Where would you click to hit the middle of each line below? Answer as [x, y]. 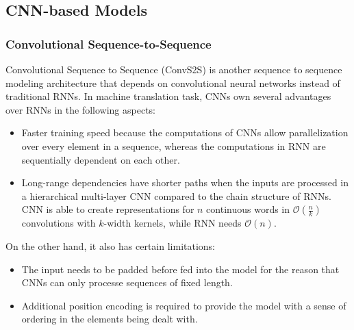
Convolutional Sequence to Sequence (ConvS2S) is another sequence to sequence [174, 69]
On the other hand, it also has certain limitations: [110, 245]
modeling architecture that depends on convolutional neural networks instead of [173, 82]
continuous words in [248, 209]
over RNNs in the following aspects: [81, 109]
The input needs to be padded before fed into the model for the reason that [180, 269]
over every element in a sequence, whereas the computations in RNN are [174, 145]
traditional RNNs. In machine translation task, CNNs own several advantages [168, 96]
